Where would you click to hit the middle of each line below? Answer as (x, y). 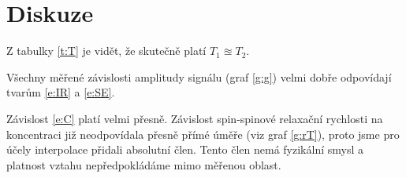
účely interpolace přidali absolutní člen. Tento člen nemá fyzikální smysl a (185, 149)
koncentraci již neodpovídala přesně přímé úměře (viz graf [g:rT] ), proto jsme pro (203, 134)
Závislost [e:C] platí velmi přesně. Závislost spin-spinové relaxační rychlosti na (195, 118)
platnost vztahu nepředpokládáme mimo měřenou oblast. (144, 164)
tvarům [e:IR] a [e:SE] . (61, 92)
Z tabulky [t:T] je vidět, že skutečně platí (106, 51)
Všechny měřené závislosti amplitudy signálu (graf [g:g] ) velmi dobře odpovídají (199, 76)
